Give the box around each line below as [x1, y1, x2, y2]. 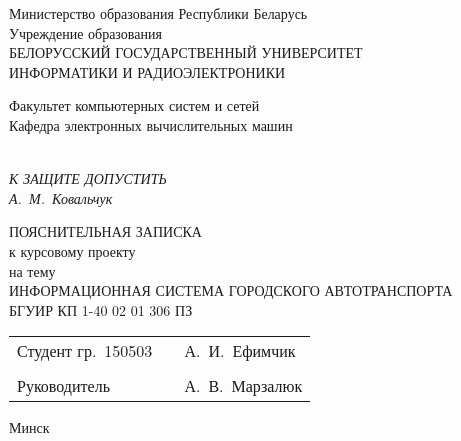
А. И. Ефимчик [184, 339, 296, 363]
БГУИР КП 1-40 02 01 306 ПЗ [9, 299, 193, 320]
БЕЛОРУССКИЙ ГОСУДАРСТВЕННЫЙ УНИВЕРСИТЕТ [9, 42, 363, 63]
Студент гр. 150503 [17, 339, 153, 363]
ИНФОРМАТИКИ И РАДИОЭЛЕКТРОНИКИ [9, 61, 286, 82]
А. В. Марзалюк [184, 374, 303, 398]
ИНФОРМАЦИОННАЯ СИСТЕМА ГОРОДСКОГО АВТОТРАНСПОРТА [9, 280, 453, 301]
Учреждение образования [9, 22, 162, 43]
